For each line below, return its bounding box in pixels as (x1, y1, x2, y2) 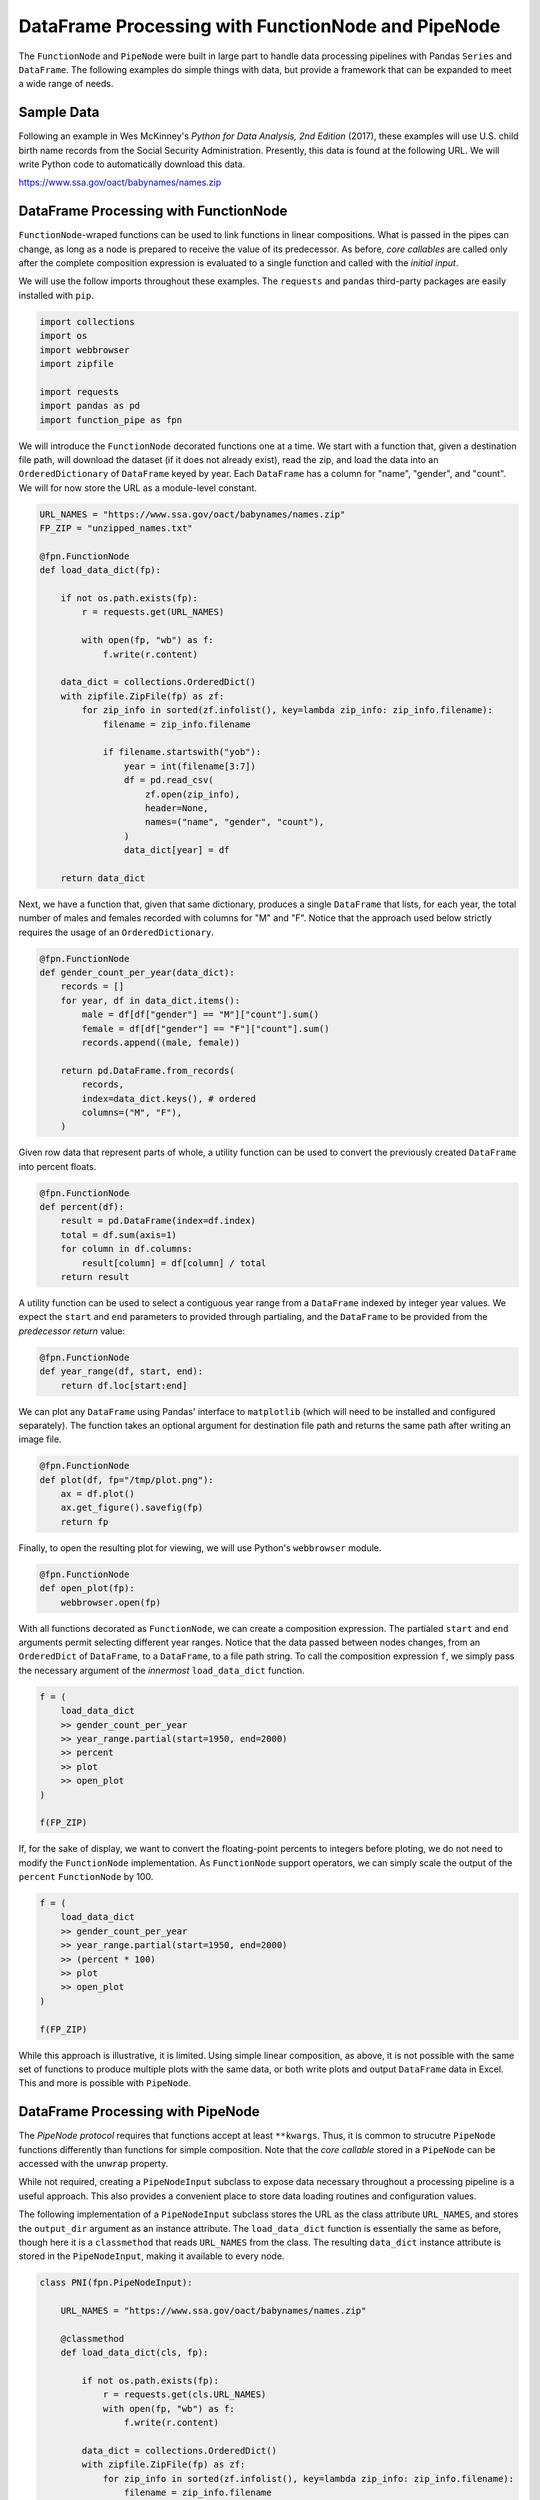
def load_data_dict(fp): (39, 565, 162, 576)
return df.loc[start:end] (60, 1380, 188, 1391)
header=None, (145, 802, 209, 814)
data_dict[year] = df (123, 845, 230, 856)
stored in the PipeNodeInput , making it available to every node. (18, 2250, 285, 2262)
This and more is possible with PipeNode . (18, 2077, 192, 2089)
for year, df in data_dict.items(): (60, 995, 240, 1006)
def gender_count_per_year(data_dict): (39, 967, 235, 979)
